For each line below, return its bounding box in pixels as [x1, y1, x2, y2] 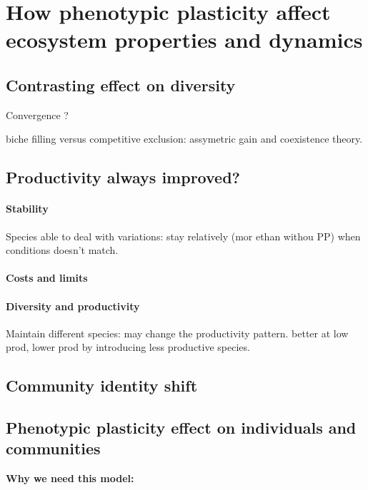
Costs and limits [6, 270, 88, 285]
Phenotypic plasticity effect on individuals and [6, 417, 357, 439]
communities [6, 437, 101, 459]
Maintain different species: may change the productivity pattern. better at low [6, 325, 349, 340]
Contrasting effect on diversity [6, 73, 236, 96]
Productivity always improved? [6, 166, 240, 188]
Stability [6, 201, 49, 216]
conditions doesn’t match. [6, 243, 119, 257]
